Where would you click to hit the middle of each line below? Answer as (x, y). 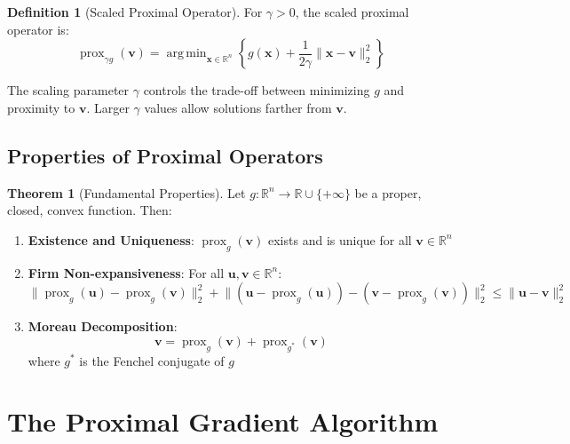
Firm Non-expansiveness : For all (126, 272)
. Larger (108, 107)
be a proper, (388, 192)
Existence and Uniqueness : (111, 239)
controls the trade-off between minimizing (257, 90)
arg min (186, 54)
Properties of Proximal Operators (165, 155)
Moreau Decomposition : (103, 326)
